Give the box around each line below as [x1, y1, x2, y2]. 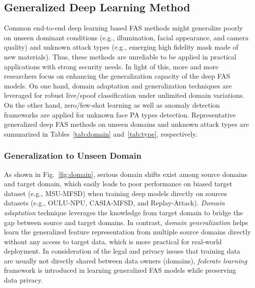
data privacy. [4, 275, 43, 285]
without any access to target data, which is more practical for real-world [4, 236, 222, 246]
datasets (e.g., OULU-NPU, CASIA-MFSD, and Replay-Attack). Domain [4, 198, 225, 208]
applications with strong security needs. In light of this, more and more [4, 61, 219, 71]
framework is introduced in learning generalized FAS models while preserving [4, 265, 236, 275]
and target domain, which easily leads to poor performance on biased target [4, 178, 232, 189]
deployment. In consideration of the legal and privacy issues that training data [4, 246, 240, 256]
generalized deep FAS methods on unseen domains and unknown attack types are [4, 119, 249, 129]
